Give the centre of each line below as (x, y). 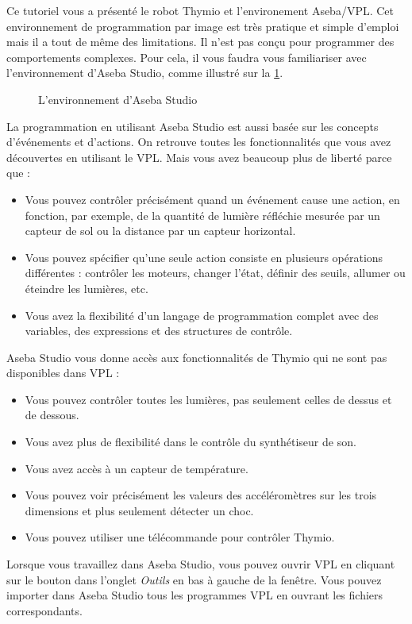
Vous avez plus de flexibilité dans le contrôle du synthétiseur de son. (191, 442)
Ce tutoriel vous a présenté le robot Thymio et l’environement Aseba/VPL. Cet (200, 10)
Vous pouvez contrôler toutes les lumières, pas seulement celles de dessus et (208, 399)
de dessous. (52, 415)
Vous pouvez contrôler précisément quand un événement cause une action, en (212, 199)
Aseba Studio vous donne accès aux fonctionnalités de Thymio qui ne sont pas (197, 357)
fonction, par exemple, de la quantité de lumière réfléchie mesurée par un (202, 215)
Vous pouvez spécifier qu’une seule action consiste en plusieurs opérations (204, 257)
